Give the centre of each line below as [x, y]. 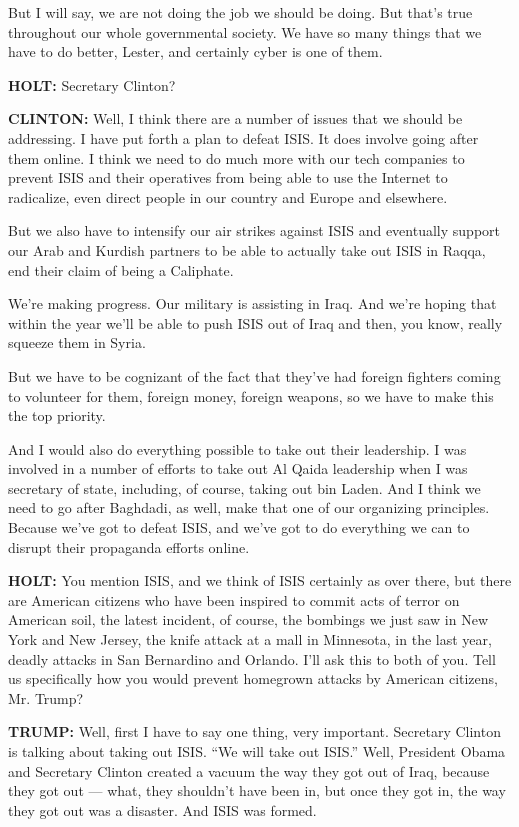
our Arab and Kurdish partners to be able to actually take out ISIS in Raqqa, [247, 249]
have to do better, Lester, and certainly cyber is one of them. [195, 51]
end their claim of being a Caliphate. [121, 269]
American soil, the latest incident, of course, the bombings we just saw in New [248, 619]
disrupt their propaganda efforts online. [129, 546]
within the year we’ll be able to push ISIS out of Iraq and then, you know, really [255, 322]
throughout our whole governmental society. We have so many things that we [245, 31]
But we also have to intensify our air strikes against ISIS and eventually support [254, 230]
